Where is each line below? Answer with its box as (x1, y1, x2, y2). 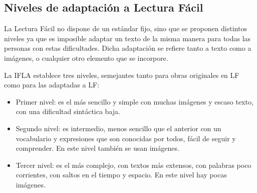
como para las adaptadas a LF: (4, 79, 99, 90)
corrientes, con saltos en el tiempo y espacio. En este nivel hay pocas (16, 169, 227, 180)
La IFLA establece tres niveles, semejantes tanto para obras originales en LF (4, 69, 239, 80)
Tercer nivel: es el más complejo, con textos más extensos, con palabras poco (16, 159, 251, 170)
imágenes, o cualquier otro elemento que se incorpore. (4, 52, 168, 63)
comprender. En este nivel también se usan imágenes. (16, 143, 179, 153)
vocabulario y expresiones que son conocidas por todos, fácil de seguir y (16, 133, 236, 143)
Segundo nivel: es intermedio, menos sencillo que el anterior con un (16, 123, 221, 133)
